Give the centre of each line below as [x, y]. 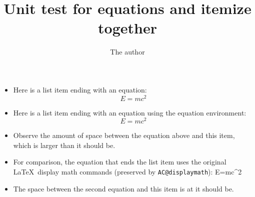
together [127, 28]
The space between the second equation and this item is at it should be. [123, 188]
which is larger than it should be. [64, 145]
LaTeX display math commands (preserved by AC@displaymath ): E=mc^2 [127, 172]
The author [127, 52]
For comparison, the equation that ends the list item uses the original [120, 162]
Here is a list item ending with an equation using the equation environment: [130, 112]
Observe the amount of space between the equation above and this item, [124, 135]
